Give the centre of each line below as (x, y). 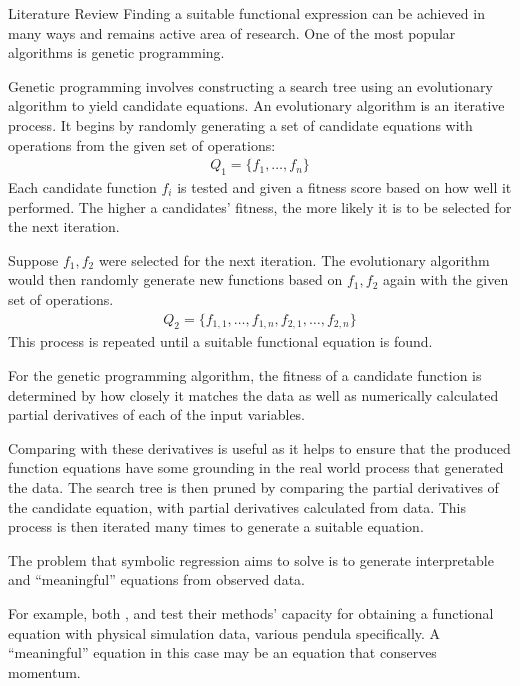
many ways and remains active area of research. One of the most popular (232, 32)
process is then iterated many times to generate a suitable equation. (216, 526)
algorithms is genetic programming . (116, 52)
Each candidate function (82, 186)
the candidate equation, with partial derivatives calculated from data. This (237, 506)
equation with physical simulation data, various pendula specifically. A (224, 632)
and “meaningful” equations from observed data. (156, 579)
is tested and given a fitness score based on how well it (344, 186)
